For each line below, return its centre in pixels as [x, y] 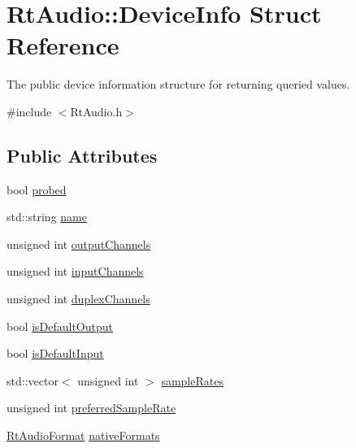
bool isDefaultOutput [60, 326]
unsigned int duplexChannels [78, 299]
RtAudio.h [96, 111]
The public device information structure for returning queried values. [178, 84]
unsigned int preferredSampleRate [91, 408]
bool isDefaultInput [55, 353]
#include [29, 111]
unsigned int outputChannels [79, 244]
